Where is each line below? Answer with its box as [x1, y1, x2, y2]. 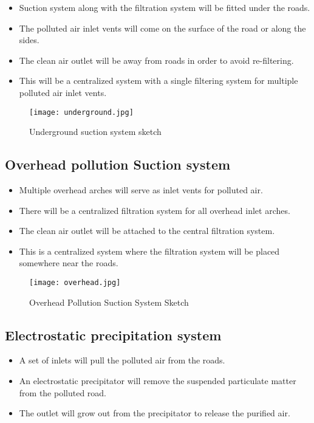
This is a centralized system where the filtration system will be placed [19, 244, 280, 257]
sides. [19, 33, 39, 46]
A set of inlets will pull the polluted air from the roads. [19, 354, 225, 366]
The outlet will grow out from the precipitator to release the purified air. [19, 407, 290, 419]
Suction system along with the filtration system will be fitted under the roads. [19, 1, 310, 13]
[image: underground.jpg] [29, 108, 134, 117]
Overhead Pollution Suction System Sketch [29, 295, 189, 308]
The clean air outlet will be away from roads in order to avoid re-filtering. [19, 53, 294, 66]
